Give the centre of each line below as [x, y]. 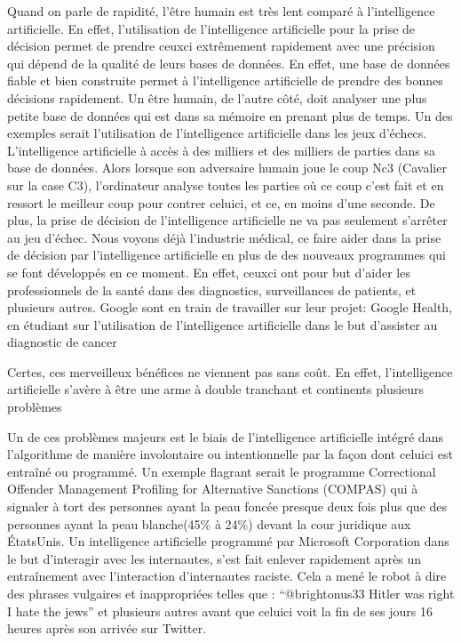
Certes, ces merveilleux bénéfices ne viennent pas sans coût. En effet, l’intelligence [230, 371]
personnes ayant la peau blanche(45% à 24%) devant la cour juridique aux [209, 523]
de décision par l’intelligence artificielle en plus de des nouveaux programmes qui [227, 255]
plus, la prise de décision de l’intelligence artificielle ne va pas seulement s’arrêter [227, 220]
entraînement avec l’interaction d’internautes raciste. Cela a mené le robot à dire [227, 576]
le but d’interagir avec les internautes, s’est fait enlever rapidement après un [215, 558]
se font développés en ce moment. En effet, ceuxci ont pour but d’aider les [209, 272]
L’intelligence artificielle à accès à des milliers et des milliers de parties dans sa [221, 150]
